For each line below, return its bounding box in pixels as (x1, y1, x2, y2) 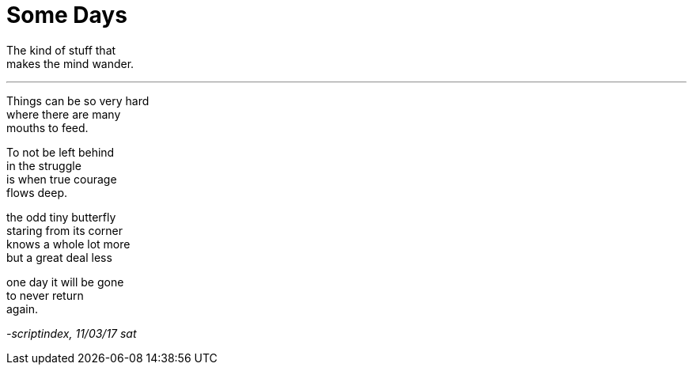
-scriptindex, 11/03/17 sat (6, 326, 137, 340)
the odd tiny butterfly (6, 210, 116, 224)
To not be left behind (6, 145, 115, 159)
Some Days (6, 2, 127, 28)
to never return (6, 288, 84, 302)
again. (6, 301, 39, 316)
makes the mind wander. (6, 56, 134, 70)
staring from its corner (6, 223, 123, 237)
